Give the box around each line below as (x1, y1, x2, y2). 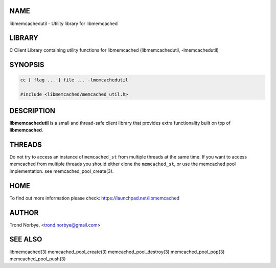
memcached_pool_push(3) (9, 256, 66, 262)
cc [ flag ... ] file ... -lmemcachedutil (20, 77, 128, 83)
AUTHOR (9, 208, 39, 217)
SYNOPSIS (9, 60, 44, 69)
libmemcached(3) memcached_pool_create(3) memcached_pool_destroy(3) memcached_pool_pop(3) (9, 249, 225, 255)
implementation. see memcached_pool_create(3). (9, 168, 114, 174)
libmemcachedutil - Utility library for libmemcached (9, 20, 118, 27)
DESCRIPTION (9, 106, 56, 115)
